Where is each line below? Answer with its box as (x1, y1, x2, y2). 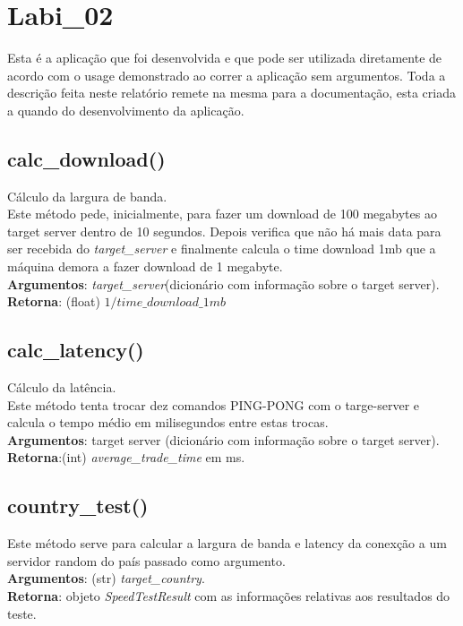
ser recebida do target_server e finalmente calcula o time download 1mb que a (7, 239, 436, 258)
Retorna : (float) (7, 292, 100, 311)
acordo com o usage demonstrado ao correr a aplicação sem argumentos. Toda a (7, 65, 446, 84)
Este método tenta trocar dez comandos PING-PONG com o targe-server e (7, 395, 420, 414)
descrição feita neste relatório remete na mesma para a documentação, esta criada (7, 83, 456, 102)
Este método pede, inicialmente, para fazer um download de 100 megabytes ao (7, 204, 437, 223)
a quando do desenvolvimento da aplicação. (7, 100, 244, 119)
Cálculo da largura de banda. (7, 186, 167, 205)
